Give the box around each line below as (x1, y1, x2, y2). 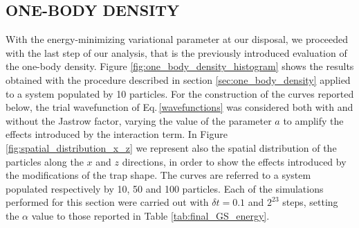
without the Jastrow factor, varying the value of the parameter (6, 113, 272, 128)
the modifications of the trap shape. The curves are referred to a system (6, 168, 311, 182)
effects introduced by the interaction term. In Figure (6, 127, 228, 141)
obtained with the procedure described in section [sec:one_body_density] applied (6, 72, 351, 87)
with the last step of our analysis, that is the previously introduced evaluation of (6, 45, 347, 60)
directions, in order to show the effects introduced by (122, 154, 347, 168)
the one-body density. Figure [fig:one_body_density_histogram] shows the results (6, 59, 354, 73)
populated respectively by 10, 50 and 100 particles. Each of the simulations (6, 181, 324, 195)
